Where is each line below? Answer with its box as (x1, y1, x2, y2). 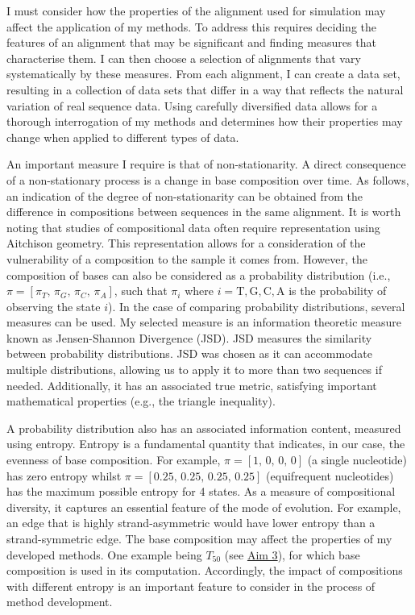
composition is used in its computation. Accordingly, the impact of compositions (6, 562, 403, 579)
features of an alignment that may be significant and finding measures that (6, 34, 376, 51)
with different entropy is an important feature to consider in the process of (6, 577, 376, 594)
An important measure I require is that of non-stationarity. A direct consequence (6, 156, 406, 172)
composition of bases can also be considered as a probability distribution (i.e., (6, 266, 391, 283)
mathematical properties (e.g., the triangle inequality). (6, 393, 276, 409)
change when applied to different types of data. (6, 128, 239, 145)
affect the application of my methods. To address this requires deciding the (6, 18, 376, 35)
